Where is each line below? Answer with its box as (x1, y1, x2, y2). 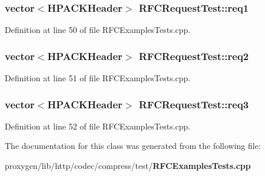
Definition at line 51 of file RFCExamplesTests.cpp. (5, 72, 191, 84)
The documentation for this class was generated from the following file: (5, 140, 261, 152)
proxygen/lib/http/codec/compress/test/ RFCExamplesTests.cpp (5, 160, 251, 172)
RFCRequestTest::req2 (138, 48, 249, 63)
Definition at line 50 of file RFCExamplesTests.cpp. (5, 24, 191, 36)
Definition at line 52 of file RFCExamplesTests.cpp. (5, 119, 191, 132)
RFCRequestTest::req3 (138, 97, 249, 111)
